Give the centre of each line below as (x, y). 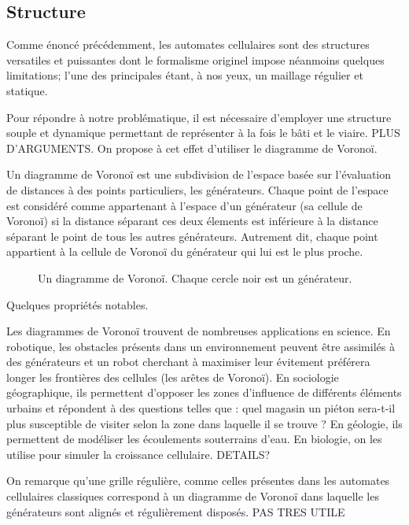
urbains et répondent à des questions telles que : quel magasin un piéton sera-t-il (201, 408)
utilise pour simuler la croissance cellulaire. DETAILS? (138, 454)
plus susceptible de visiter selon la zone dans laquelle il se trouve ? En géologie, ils (204, 423)
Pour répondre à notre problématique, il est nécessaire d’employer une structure (199, 117)
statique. (27, 90)
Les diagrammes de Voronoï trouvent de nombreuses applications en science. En (199, 331)
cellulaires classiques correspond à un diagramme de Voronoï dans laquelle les (193, 496)
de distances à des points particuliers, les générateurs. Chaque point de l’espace (197, 189)
